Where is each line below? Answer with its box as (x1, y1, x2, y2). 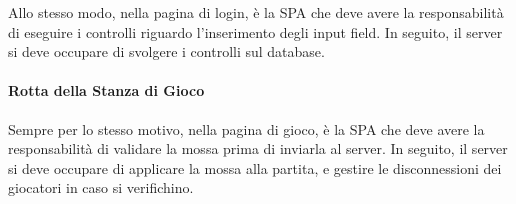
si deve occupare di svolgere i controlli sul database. (8, 41, 325, 62)
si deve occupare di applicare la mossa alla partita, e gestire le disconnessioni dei (8, 157, 502, 178)
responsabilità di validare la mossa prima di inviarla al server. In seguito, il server (8, 138, 508, 159)
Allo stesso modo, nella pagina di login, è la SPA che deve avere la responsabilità (8, 2, 504, 22)
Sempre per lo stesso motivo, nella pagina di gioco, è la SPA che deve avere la (8, 118, 485, 139)
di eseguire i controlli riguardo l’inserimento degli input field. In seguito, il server (8, 21, 503, 42)
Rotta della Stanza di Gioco (8, 80, 205, 101)
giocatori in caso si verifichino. (8, 177, 194, 198)
